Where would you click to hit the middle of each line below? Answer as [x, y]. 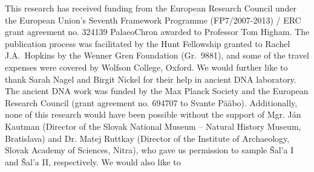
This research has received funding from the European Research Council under [151, 8]
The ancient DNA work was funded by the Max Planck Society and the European [157, 91]
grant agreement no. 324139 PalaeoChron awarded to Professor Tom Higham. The [157, 32]
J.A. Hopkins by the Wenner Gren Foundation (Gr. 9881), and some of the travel [157, 55]
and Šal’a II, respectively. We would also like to [93, 161]
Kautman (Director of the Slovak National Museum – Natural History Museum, [153, 126]
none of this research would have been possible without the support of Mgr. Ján [153, 114]
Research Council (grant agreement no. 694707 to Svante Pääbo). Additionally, [151, 102]
